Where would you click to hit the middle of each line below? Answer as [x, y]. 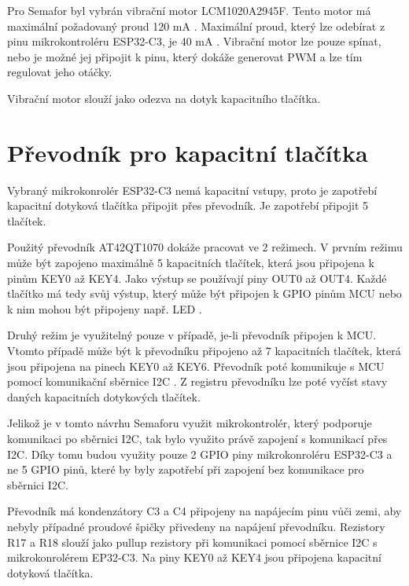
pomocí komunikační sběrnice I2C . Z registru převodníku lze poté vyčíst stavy [197, 381]
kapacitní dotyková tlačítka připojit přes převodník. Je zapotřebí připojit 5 [188, 205]
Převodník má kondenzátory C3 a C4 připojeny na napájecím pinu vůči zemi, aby [204, 511]
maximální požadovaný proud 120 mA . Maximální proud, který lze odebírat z [196, 26]
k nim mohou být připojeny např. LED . [105, 308]
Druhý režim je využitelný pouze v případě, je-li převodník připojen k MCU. [192, 335]
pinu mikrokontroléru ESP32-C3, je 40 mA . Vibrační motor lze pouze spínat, [194, 41]
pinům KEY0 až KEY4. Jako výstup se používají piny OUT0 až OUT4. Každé [197, 278]
